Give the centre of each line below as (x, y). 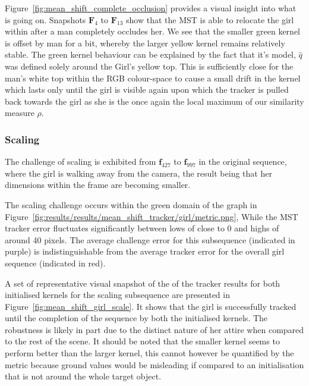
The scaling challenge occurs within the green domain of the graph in (131, 204)
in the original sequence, (243, 161)
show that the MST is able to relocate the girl (210, 19)
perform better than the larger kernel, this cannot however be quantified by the (149, 353)
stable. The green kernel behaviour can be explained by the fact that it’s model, (150, 54)
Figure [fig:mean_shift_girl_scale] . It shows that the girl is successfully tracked (151, 306)
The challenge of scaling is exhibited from (81, 161)
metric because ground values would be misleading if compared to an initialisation (154, 364)
